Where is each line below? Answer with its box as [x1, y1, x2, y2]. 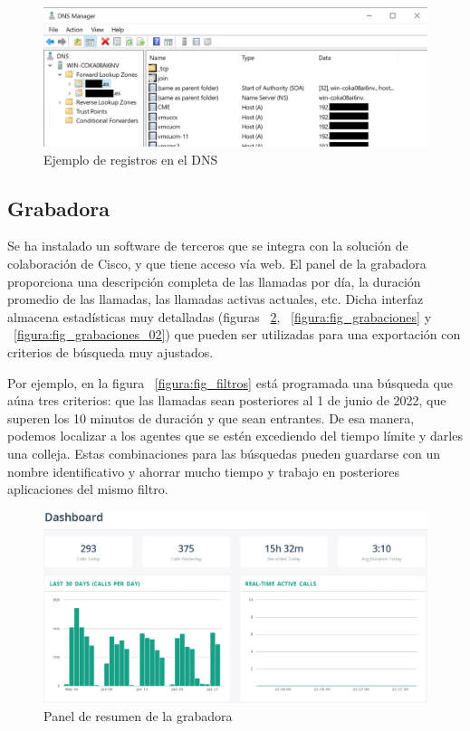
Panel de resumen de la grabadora [43, 706, 233, 725]
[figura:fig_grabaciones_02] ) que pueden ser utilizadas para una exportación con [14, 325, 461, 344]
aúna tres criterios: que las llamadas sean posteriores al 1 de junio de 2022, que [7, 391, 446, 410]
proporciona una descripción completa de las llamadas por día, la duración [7, 271, 421, 290]
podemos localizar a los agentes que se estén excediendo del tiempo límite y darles [7, 426, 463, 445]
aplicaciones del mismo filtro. [7, 479, 168, 498]
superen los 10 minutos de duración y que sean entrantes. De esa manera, [7, 408, 415, 427]
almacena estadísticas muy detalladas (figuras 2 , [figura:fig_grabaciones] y [7, 307, 432, 326]
